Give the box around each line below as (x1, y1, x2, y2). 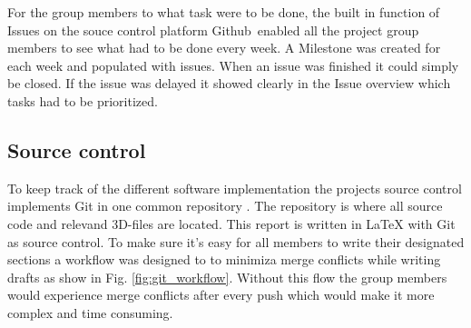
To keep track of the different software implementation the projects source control (7, 178, 462, 197)
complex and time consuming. (7, 303, 173, 322)
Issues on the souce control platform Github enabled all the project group (7, 20, 419, 39)
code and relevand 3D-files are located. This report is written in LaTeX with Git (7, 214, 456, 233)
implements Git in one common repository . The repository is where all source (7, 196, 443, 215)
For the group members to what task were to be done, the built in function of (7, 3, 440, 21)
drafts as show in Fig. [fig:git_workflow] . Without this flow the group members (7, 267, 447, 286)
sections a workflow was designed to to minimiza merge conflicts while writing (7, 250, 441, 269)
